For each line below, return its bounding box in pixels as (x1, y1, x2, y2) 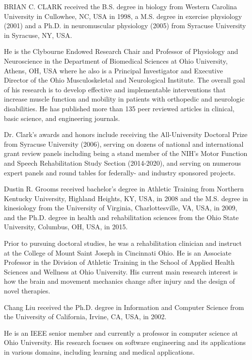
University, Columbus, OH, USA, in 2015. (4, 222, 128, 232)
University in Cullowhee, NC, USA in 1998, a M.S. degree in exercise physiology (4, 11, 242, 21)
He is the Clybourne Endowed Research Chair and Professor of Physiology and (4, 46, 238, 56)
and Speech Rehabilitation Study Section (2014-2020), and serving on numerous (4, 157, 241, 168)
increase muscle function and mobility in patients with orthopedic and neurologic (4, 94, 245, 104)
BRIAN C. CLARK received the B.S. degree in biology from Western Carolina (4, 1, 237, 11)
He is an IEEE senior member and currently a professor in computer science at (4, 327, 238, 338)
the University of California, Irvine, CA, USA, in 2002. (4, 311, 167, 322)
